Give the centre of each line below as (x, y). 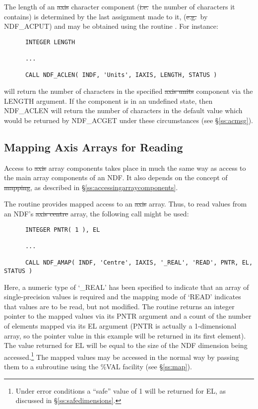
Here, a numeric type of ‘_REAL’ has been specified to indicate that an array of (127, 287)
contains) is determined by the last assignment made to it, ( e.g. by (106, 16)
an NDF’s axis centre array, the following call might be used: (97, 214)
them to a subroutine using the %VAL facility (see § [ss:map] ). (98, 366)
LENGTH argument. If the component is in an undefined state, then (108, 101)
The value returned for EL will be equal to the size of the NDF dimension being (126, 345)
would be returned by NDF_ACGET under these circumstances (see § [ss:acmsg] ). (129, 120)
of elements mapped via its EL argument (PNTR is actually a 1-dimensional (120, 325)
